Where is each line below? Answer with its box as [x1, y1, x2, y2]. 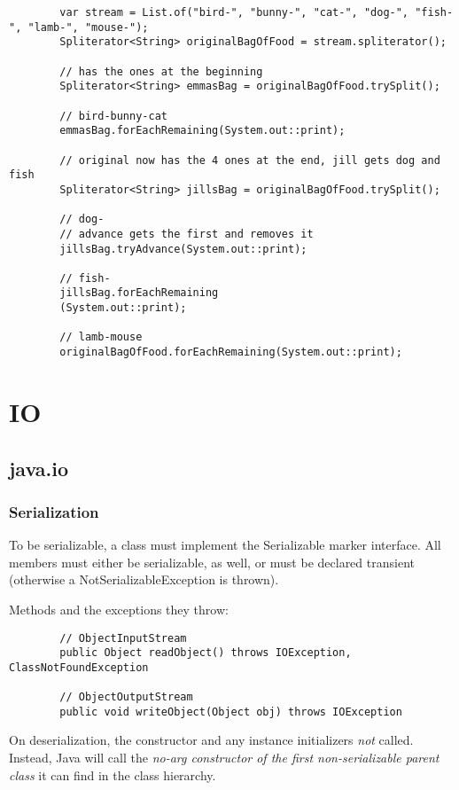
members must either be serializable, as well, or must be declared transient [9, 552, 415, 571]
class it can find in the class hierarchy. [9, 765, 216, 784]
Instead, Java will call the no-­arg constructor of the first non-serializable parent [9, 748, 440, 767]
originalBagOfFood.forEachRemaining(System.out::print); [59, 346, 402, 359]
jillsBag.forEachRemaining [59, 286, 219, 300]
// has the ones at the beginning [59, 65, 263, 78]
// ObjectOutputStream [59, 691, 193, 704]
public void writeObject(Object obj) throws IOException [59, 705, 402, 718]
